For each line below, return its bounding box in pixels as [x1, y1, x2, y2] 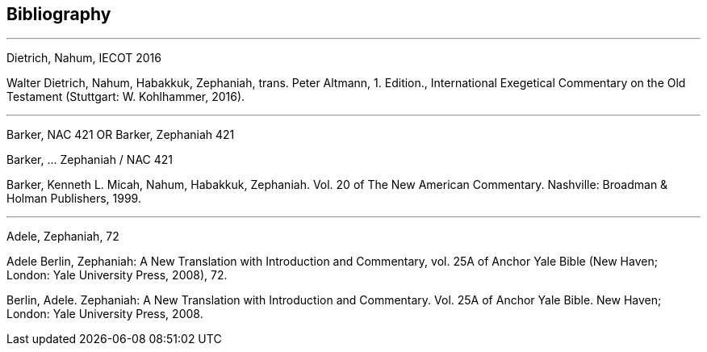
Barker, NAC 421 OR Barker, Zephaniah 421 [6, 128, 235, 142]
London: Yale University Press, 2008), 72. [6, 268, 228, 283]
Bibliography [6, 4, 111, 24]
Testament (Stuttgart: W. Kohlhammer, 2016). [6, 90, 245, 104]
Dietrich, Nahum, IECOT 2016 [6, 51, 161, 65]
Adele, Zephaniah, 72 [6, 229, 119, 244]
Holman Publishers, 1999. [6, 191, 141, 206]
